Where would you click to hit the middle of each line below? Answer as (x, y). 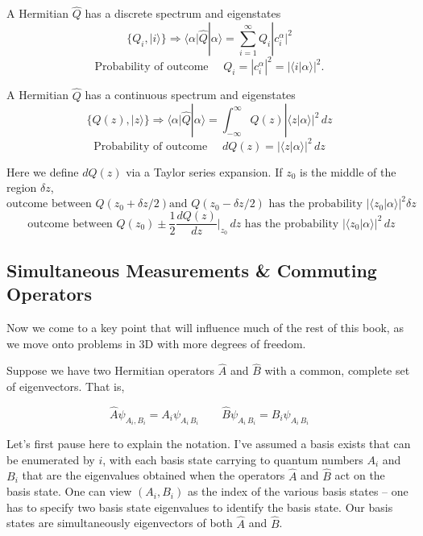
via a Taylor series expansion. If (204, 171)
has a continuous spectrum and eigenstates (190, 95)
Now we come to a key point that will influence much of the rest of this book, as (205, 327)
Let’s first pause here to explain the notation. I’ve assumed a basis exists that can (209, 444)
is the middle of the (348, 171)
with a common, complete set (337, 370)
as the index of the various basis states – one (298, 491)
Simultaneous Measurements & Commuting (192, 270)
